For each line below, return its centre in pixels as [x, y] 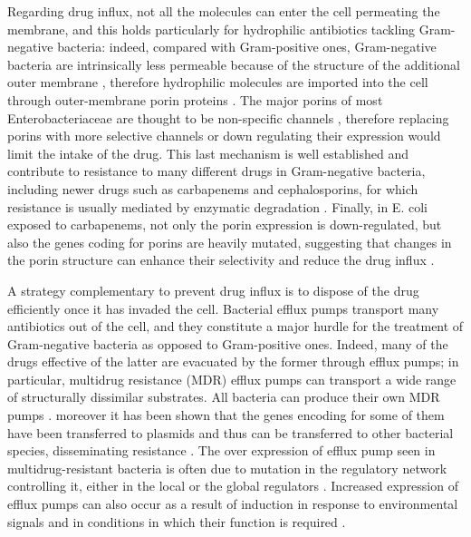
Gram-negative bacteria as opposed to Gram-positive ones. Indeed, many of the [228, 343]
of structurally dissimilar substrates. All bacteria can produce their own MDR [224, 397]
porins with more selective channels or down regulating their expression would [224, 136]
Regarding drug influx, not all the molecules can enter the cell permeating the [224, 11]
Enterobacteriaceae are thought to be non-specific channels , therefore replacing [228, 117]
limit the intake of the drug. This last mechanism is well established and [208, 153]
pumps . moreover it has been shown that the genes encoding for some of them [226, 415]
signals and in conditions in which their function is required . [177, 521]
